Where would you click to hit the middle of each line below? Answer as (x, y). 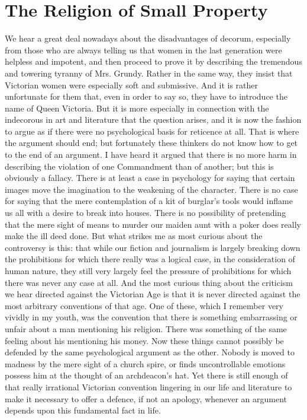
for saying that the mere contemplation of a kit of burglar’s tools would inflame (149, 201)
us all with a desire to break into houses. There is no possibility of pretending (146, 213)
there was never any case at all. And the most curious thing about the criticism (149, 282)
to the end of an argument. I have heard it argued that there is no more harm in (151, 155)
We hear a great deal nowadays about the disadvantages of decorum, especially (148, 38)
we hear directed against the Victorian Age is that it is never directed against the (153, 294)
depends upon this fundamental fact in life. (83, 410)
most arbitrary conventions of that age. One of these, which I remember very (144, 305)
